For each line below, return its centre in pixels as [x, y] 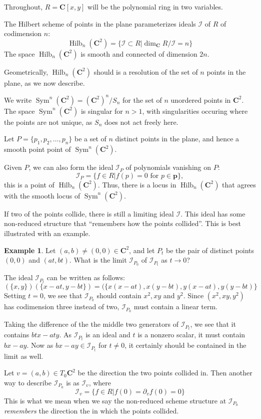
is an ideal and [108, 335]
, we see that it [213, 324]
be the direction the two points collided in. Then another [165, 373]
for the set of [142, 99]
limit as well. [24, 356]
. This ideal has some [213, 213]
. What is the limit [98, 260]
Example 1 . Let [30, 250]
